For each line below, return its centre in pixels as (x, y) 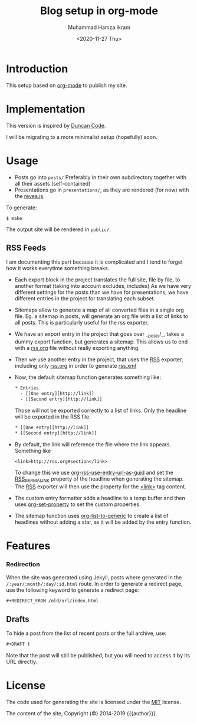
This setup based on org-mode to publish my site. (67, 85)
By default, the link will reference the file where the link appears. (93, 444)
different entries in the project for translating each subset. (85, 299)
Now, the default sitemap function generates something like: (88, 377)
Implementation (46, 109)
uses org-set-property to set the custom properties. (78, 504)
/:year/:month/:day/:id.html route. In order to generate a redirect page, (94, 583)
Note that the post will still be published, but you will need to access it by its (98, 656)
